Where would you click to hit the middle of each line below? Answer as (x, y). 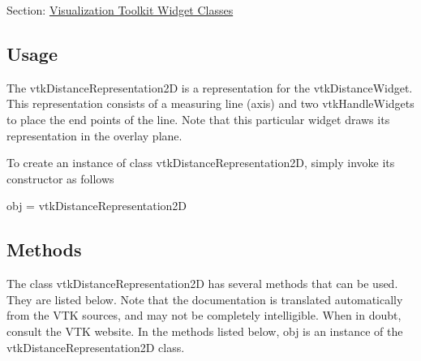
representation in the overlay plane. (95, 135)
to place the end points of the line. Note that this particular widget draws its (198, 119)
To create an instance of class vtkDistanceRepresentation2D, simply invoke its (201, 163)
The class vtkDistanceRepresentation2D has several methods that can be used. (202, 284)
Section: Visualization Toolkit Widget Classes (120, 10)
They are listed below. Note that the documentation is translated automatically (205, 299)
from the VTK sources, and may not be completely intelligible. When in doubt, (204, 315)
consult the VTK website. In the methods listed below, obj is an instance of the (205, 331)
